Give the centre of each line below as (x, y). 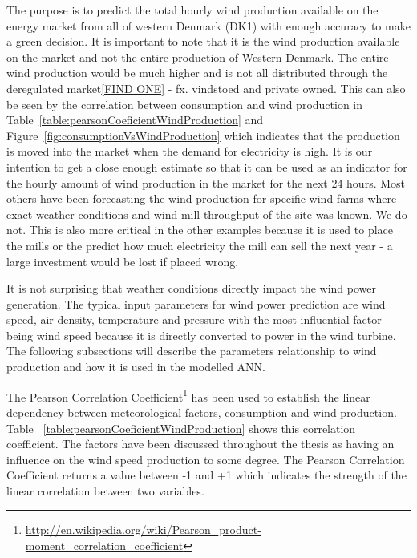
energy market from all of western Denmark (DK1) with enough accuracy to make (208, 25)
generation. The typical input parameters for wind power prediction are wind (196, 303)
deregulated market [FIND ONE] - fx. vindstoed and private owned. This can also (206, 88)
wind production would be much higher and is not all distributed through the (197, 73)
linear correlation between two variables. (105, 490)
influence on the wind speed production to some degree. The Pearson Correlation (206, 459)
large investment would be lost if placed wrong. (123, 261)
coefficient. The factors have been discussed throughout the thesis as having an (200, 444)
